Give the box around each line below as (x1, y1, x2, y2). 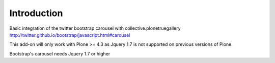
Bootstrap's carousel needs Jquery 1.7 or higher (9, 50, 111, 56)
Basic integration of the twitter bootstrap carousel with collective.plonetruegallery (9, 25, 181, 31)
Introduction (9, 8, 63, 19)
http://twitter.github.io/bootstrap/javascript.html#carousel (9, 32, 130, 38)
